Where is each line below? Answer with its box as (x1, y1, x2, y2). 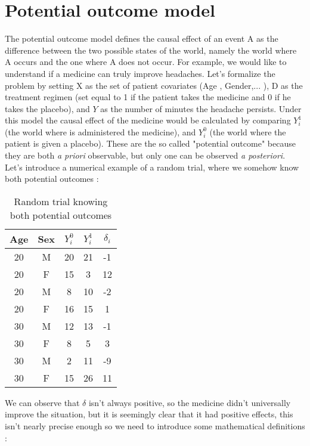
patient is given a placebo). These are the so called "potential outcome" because (5, 137, 296, 150)
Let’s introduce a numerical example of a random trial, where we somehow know (5, 160, 299, 173)
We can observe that (5, 396, 80, 408)
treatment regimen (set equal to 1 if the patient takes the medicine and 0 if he (5, 91, 291, 103)
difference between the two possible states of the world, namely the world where (5, 44, 297, 56)
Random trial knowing (14, 194, 108, 208)
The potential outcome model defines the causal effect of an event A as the (5, 32, 278, 45)
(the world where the (209, 125, 286, 138)
